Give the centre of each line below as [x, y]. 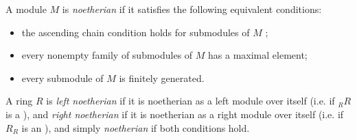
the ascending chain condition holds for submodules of [136, 32]
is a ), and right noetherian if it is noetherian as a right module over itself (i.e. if [175, 114]
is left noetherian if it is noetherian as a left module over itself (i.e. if [191, 101]
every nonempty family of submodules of [107, 55]
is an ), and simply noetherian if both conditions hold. [136, 127]
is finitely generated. [162, 78]
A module [26, 9]
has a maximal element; [258, 55]
